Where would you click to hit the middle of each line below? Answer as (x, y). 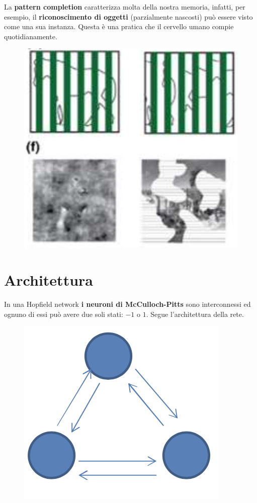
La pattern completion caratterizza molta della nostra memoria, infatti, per (125, 7)
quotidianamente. (31, 36)
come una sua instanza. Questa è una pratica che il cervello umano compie (119, 26)
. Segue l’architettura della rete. (195, 314)
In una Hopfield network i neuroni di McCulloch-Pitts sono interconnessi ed (127, 304)
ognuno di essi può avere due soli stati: (64, 314)
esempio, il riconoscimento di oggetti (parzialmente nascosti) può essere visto (128, 16)
